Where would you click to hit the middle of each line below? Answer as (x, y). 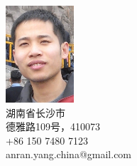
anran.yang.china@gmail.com (69, 154)
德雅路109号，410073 (53, 126)
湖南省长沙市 (35, 112)
